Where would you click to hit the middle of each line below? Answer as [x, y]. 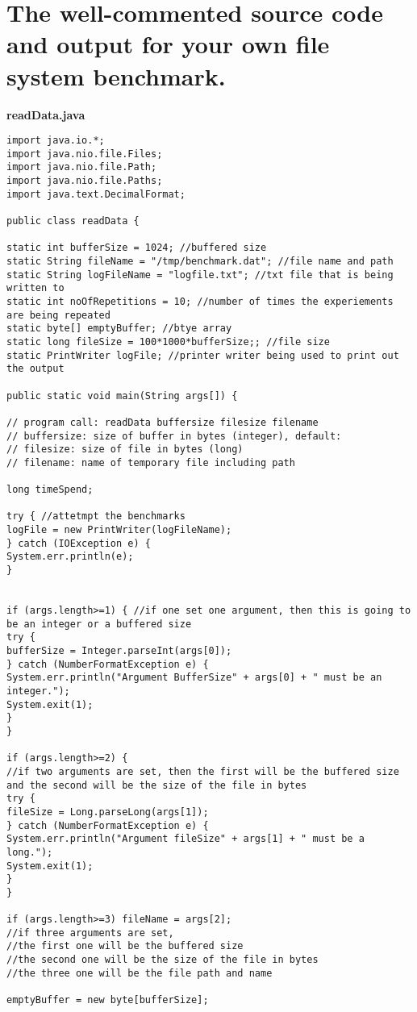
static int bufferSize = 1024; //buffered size [137, 248]
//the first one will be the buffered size [125, 946]
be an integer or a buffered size [99, 624]
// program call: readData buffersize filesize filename [163, 422]
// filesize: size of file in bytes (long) [125, 450]
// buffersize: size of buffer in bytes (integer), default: [174, 436]
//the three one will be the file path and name [140, 973]
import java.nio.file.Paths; [85, 181]
